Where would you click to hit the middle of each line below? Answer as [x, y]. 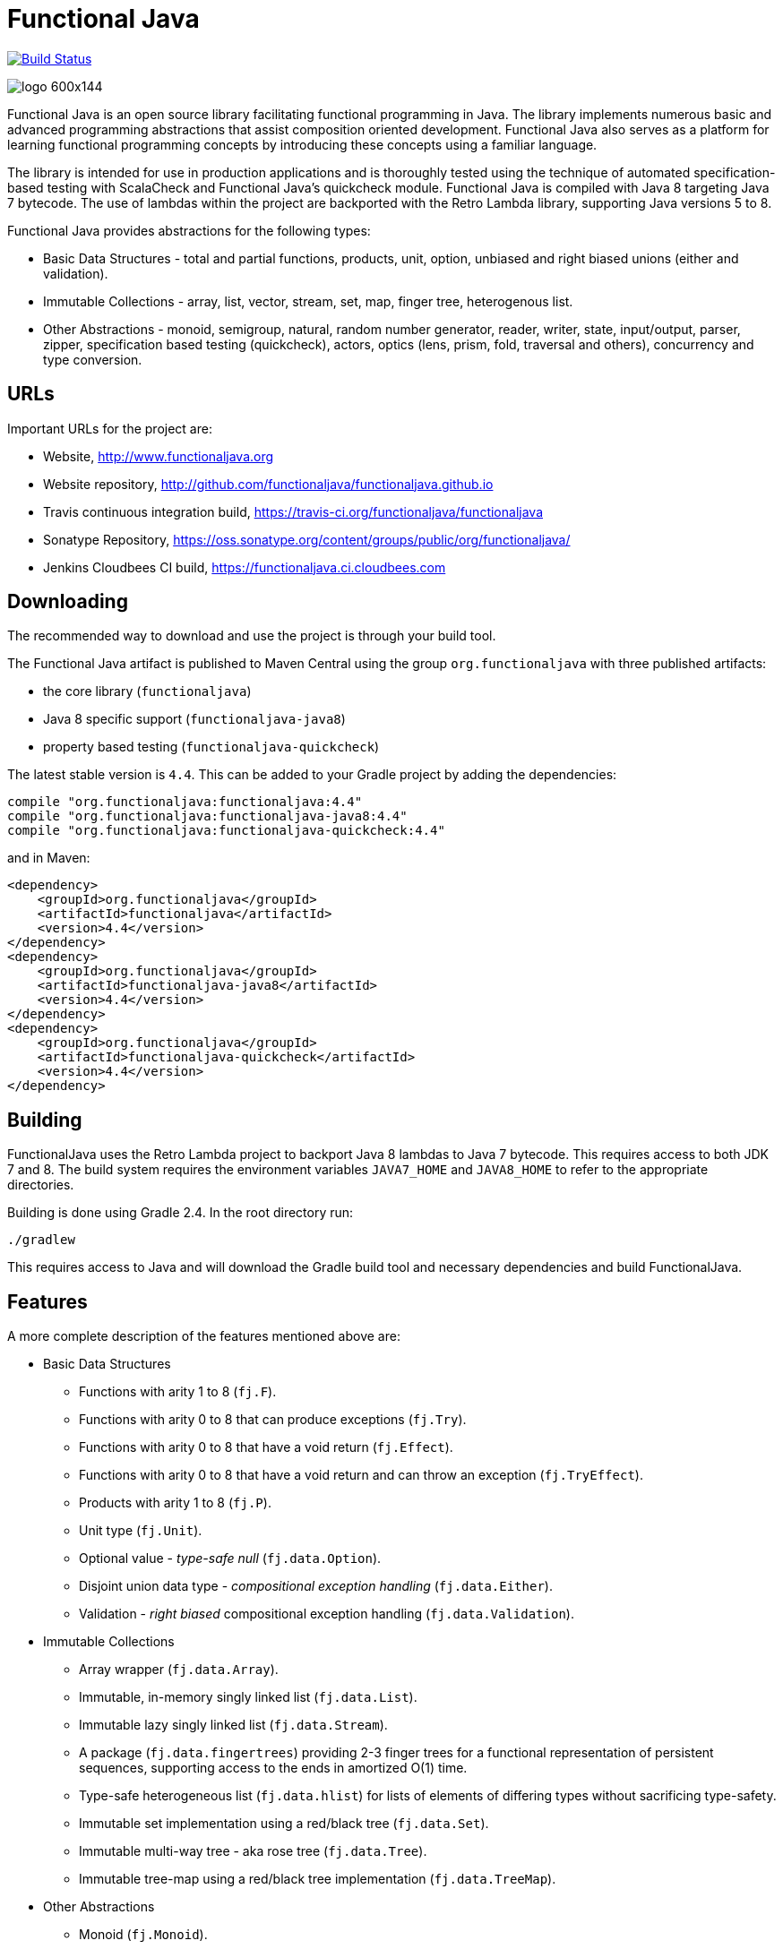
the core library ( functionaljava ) [147, 691]
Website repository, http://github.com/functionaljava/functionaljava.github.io [268, 484]
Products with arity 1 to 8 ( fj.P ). [175, 1503]
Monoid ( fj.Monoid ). [143, 1935]
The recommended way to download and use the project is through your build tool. [252, 636]
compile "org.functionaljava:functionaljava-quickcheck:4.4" [226, 831]
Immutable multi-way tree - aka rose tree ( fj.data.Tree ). [253, 1851]
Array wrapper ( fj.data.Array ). [179, 1670]
